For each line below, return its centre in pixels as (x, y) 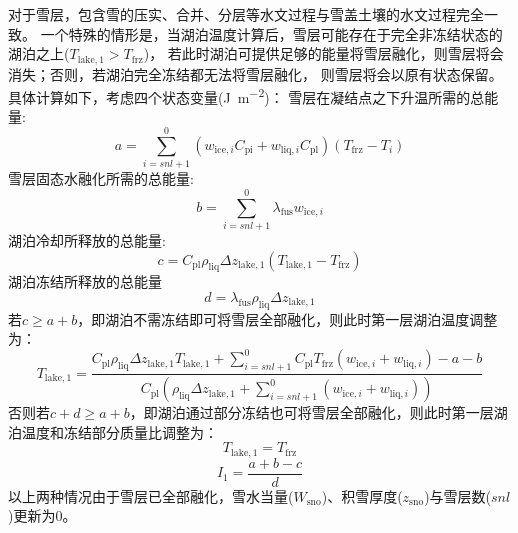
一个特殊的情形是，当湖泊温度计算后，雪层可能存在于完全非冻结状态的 (271, 33)
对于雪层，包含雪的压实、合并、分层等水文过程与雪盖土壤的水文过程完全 (246, 14)
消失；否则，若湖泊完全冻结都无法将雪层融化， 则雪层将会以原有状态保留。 (255, 73)
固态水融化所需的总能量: (114, 178)
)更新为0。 (42, 515)
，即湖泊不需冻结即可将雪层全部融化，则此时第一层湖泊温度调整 (287, 318)
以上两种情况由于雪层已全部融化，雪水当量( (151, 495)
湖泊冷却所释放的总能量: (87, 239)
